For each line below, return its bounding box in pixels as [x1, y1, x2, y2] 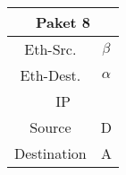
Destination [14, 143, 87, 163]
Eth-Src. [24, 39, 77, 59]
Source [29, 117, 71, 137]
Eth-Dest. [20, 65, 81, 85]
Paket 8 [35, 12, 91, 32]
